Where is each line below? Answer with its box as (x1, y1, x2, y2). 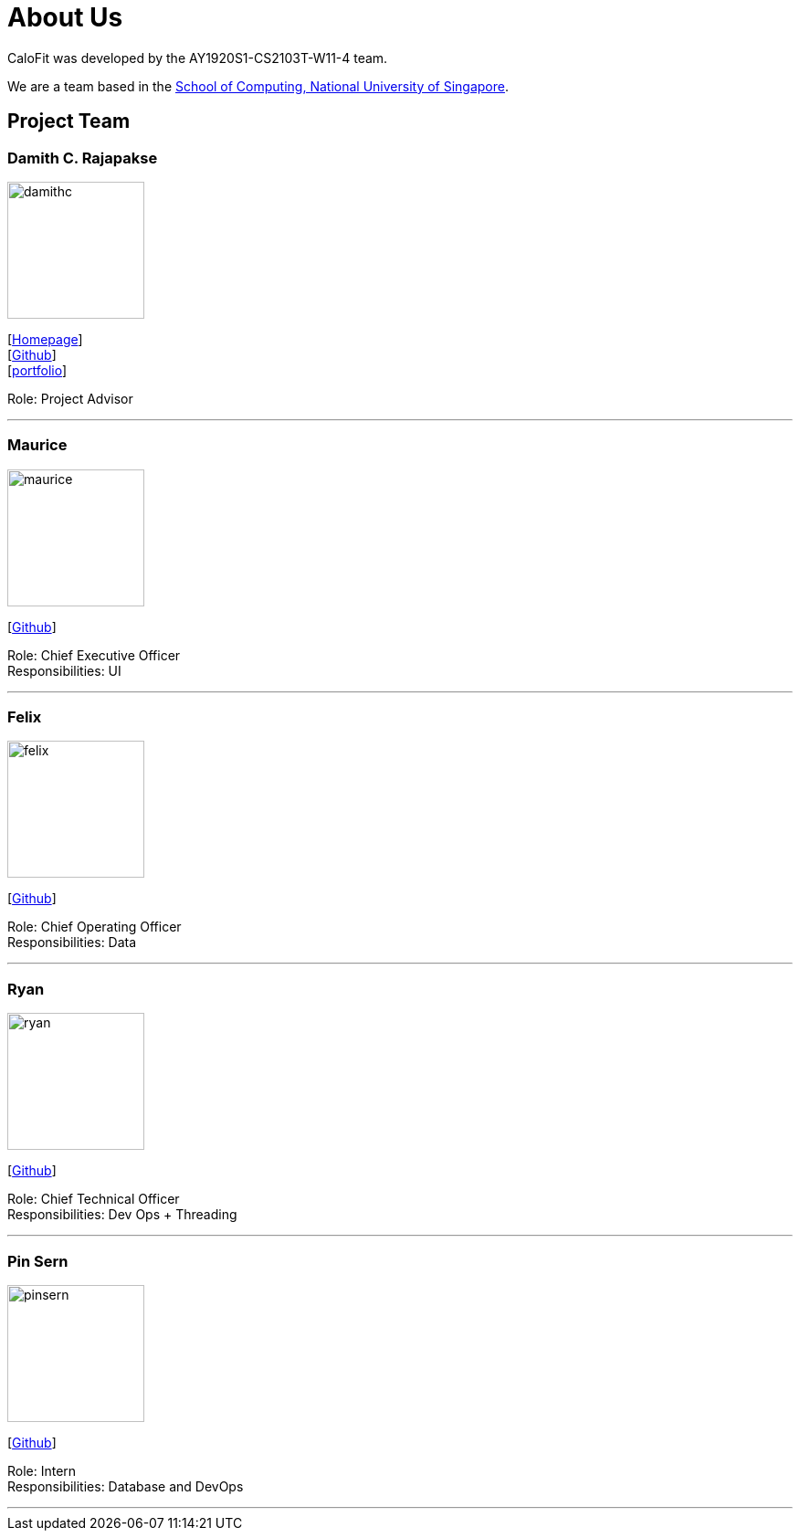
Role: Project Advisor (7, 390, 133, 406)
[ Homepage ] (7, 331, 83, 347)
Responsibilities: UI (7, 662, 121, 679)
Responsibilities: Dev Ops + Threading (7, 1206, 237, 1223)
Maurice (7, 436, 68, 455)
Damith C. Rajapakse (7, 148, 158, 167)
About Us (7, 2, 123, 33)
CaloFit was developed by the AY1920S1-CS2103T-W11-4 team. (7, 49, 388, 66)
